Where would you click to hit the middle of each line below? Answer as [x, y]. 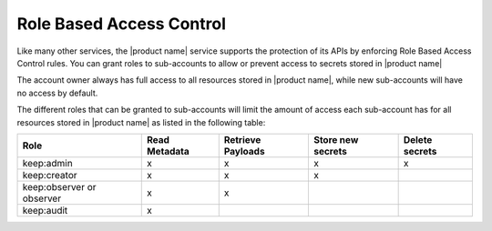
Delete [418, 139]
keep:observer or [59, 186]
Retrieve [242, 139]
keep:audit [45, 210]
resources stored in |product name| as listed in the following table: [141, 122]
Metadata [169, 151]
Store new [336, 139]
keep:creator [50, 175]
